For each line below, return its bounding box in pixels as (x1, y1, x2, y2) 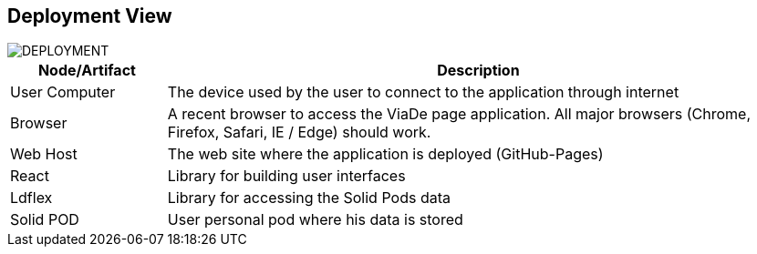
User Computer (10, 83, 116, 102)
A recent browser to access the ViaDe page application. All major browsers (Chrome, (167, 105, 751, 124)
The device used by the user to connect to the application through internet (167, 83, 679, 102)
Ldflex (10, 188, 53, 208)
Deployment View (7, 5, 172, 27)
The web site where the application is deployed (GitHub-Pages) (167, 145, 604, 164)
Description (437, 61, 520, 80)
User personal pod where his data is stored (167, 210, 463, 229)
